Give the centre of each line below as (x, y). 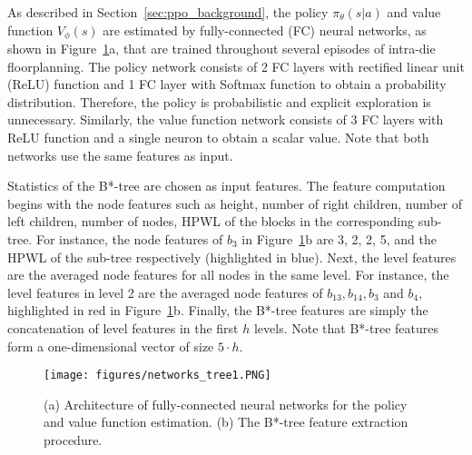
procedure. (73, 439)
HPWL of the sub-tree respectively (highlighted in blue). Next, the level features (232, 257)
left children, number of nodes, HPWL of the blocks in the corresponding (211, 221)
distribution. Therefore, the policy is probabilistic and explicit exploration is (219, 101)
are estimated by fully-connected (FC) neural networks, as (265, 30)
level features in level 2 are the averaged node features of (165, 292)
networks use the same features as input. (120, 155)
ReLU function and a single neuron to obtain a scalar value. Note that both (218, 138)
